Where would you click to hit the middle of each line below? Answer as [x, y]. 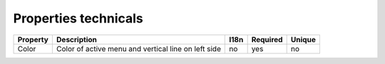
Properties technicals [78, 18]
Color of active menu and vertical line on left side [138, 49]
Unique [303, 39]
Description [77, 39]
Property [33, 39]
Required [267, 39]
